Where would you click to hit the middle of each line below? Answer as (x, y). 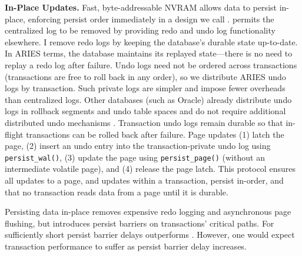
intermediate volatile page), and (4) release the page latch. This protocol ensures (150, 169)
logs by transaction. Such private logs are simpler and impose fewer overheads (145, 88)
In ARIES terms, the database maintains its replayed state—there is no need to (149, 53)
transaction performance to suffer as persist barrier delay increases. (126, 246)
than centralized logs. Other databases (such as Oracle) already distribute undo (148, 99)
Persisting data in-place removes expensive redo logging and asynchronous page (148, 212)
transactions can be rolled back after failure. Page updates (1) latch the (155, 134)
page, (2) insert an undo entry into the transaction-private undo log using (138, 146)
